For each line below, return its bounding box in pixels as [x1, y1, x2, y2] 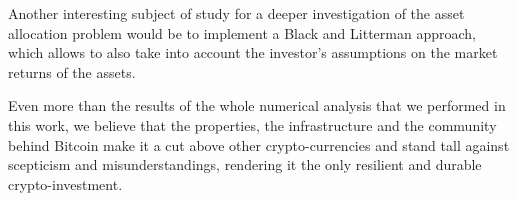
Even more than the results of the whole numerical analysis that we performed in [8, 95, 506, 116]
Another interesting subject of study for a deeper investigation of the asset [8, 3, 465, 23]
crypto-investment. [8, 173, 123, 194]
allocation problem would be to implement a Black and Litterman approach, [8, 22, 476, 43]
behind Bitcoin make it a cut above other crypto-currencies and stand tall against [8, 134, 510, 155]
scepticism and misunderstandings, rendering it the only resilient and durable [8, 154, 482, 175]
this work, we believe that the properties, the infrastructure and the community [8, 114, 497, 135]
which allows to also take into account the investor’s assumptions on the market [8, 42, 498, 63]
